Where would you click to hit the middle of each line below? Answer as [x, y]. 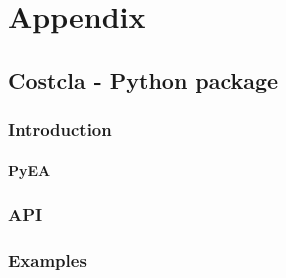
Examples [47, 259]
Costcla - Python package [143, 79]
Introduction [60, 129]
